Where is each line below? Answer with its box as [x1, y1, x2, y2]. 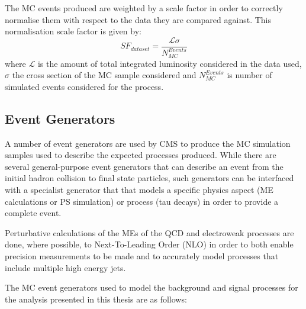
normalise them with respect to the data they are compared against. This [5, 13, 271, 25]
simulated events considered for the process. [5, 80, 164, 92]
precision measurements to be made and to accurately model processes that [5, 249, 279, 262]
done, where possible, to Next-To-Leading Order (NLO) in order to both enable [5, 238, 294, 250]
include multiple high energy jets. [5, 261, 126, 273]
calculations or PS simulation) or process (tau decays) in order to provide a [5, 195, 279, 207]
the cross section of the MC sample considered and [12, 69, 197, 81]
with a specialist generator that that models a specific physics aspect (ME [5, 184, 273, 195]
